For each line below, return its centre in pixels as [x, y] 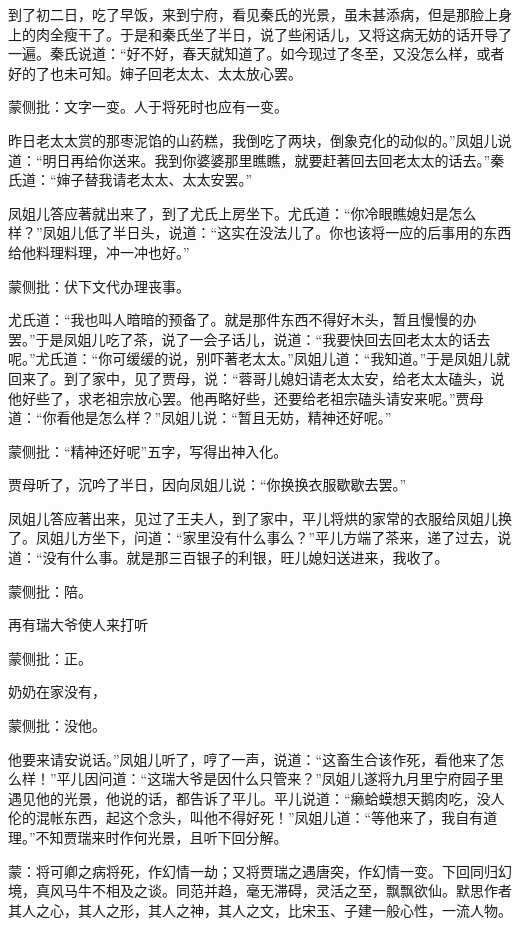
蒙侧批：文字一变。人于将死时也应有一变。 [148, 106]
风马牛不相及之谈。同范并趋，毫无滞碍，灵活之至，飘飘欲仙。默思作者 [280, 890]
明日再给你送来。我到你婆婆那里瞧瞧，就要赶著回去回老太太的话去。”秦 [273, 159]
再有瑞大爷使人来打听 [78, 624]
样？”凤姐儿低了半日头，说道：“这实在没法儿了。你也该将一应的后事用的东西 [260, 232]
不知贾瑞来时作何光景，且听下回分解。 [161, 837]
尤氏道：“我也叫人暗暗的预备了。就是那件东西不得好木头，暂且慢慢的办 [242, 319]
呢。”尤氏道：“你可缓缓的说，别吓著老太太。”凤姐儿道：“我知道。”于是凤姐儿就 [259, 358]
